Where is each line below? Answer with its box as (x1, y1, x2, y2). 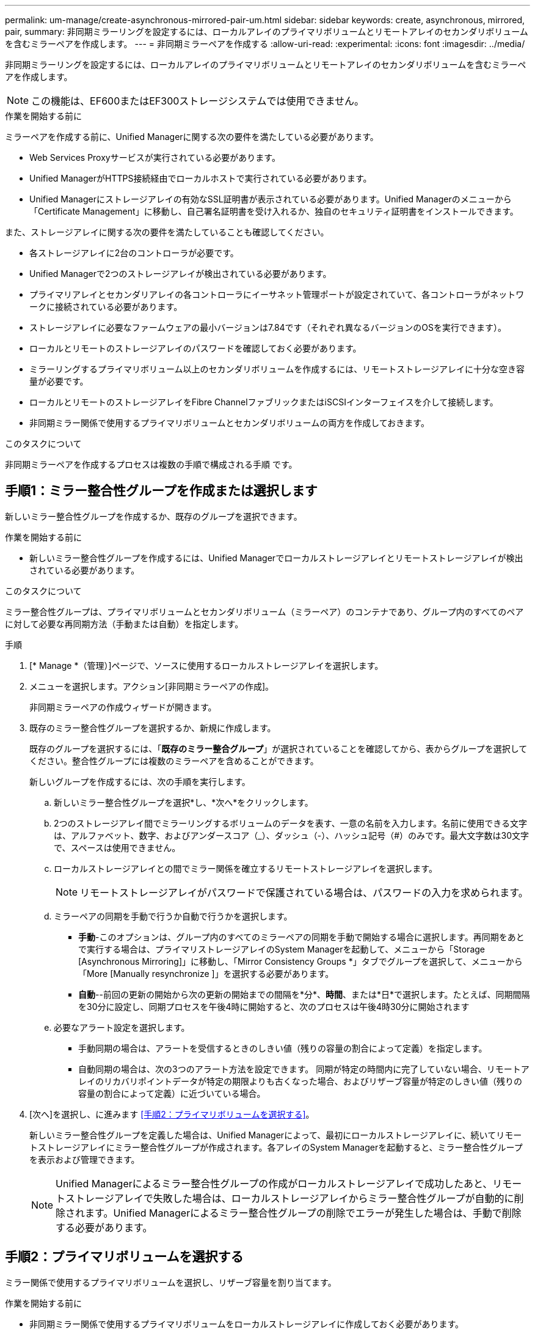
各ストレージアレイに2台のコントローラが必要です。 (29, 248, 239, 258)
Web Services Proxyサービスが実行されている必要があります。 (29, 152, 280, 163)
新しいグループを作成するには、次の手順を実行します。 (29, 776, 250, 787)
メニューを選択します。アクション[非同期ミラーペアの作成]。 (29, 680, 274, 691)
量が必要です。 (29, 376, 89, 386)
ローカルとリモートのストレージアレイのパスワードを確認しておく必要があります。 (29, 343, 362, 353)
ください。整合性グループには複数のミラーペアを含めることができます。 (29, 755, 319, 766)
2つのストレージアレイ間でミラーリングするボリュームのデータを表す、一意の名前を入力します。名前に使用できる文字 (54, 817, 528, 828)
